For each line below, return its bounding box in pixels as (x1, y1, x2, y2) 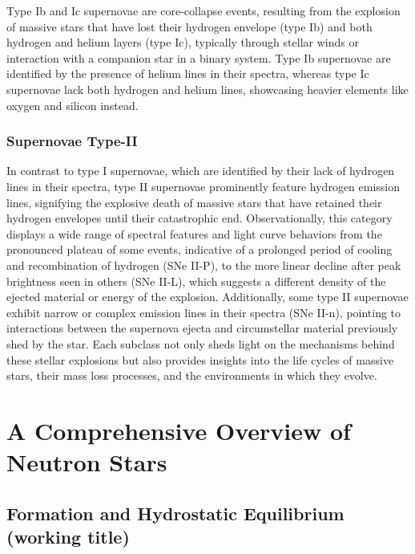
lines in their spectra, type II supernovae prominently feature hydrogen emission (6, 177, 401, 194)
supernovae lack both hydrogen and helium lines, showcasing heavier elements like (6, 80, 409, 97)
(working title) (6, 524, 130, 549)
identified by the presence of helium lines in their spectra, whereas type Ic (6, 65, 369, 82)
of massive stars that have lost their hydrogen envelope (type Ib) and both (6, 18, 373, 35)
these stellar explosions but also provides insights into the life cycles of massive (6, 351, 394, 368)
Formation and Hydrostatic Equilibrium (6, 500, 344, 525)
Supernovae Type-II (6, 131, 138, 151)
